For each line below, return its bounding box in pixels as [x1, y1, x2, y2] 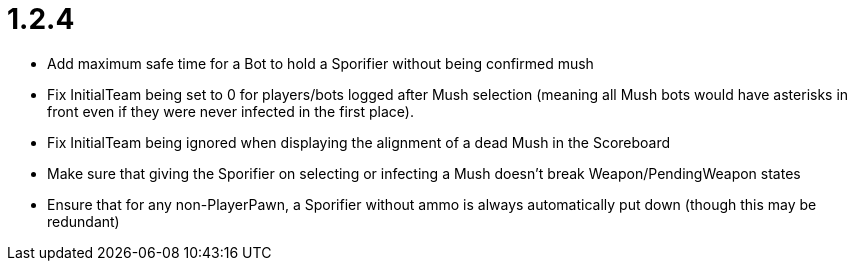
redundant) [47, 212, 120, 230]
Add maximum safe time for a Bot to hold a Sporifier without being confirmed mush [47, 54, 594, 72]
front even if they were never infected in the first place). [47, 102, 414, 120]
